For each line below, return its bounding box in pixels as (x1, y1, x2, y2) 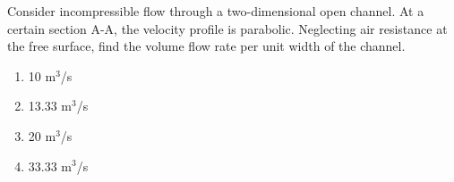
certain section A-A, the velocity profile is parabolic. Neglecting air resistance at (7, 19, 448, 37)
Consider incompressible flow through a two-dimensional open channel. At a (7, 2, 424, 20)
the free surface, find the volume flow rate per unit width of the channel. (7, 37, 406, 55)
